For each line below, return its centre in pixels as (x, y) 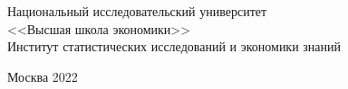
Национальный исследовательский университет (137, 11)
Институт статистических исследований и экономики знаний (174, 46)
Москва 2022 (43, 76)
